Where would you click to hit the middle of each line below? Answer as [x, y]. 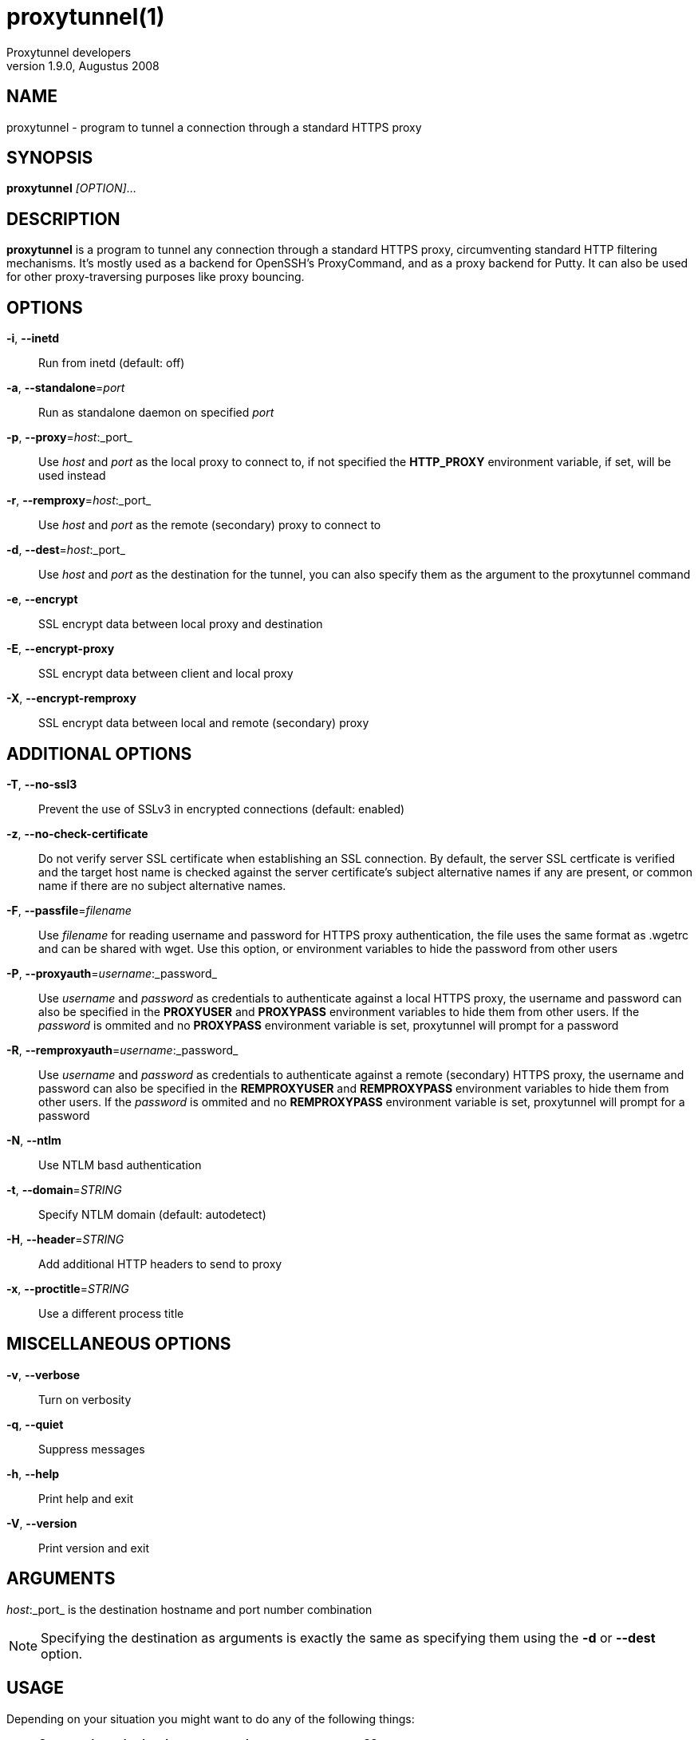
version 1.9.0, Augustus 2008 [83, 65]
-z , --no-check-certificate [77, 833]
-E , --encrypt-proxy [61, 649]
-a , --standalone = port [66, 388]
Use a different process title [111, 1313]
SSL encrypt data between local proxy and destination [181, 624]
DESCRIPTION [63, 219]
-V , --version [42, 1523]
